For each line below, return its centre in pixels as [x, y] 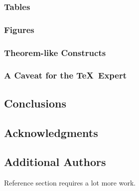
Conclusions [35, 103]
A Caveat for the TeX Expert [65, 75]
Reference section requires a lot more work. [70, 183]
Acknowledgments [51, 132]
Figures [19, 29]
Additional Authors [55, 162]
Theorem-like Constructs [55, 52]
